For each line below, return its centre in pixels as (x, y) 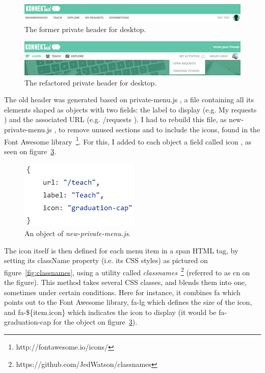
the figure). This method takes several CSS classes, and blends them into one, (125, 282)
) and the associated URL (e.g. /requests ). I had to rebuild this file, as (115, 119)
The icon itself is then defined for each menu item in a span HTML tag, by (121, 250)
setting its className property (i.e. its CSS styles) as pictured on (106, 260)
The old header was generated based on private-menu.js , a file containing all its (129, 99)
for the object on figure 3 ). (95, 322)
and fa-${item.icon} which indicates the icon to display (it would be (110, 312)
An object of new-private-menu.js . (78, 233)
